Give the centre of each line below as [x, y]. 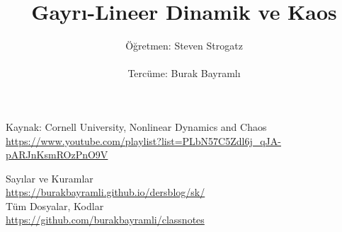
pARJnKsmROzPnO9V [57, 155]
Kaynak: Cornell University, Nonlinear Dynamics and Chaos [136, 126]
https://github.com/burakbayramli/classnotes [105, 220]
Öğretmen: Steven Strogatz [184, 46]
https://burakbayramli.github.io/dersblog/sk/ [106, 192]
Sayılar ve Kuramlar [50, 178]
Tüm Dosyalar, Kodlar [55, 205]
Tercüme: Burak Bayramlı [184, 73]
